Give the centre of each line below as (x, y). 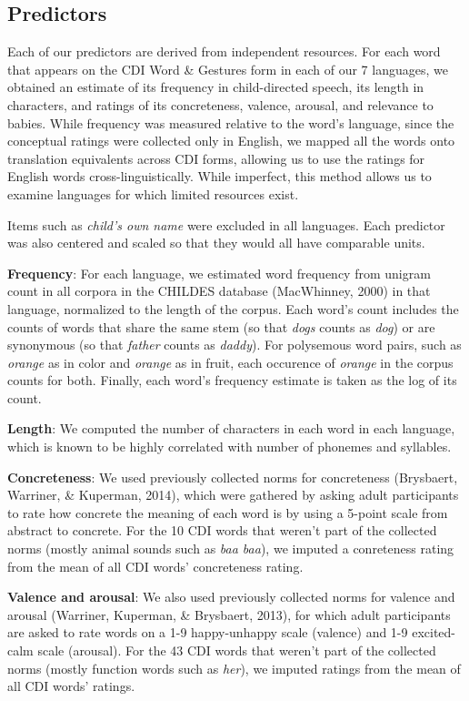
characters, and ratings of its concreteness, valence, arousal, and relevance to (220, 104)
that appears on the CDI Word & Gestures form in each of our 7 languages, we (228, 69)
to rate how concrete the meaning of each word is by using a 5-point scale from (228, 512)
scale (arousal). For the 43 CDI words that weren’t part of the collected (237, 650)
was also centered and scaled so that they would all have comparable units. (216, 243)
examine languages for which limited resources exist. (153, 193)
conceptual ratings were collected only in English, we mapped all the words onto (231, 141)
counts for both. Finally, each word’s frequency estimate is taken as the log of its (232, 380)
